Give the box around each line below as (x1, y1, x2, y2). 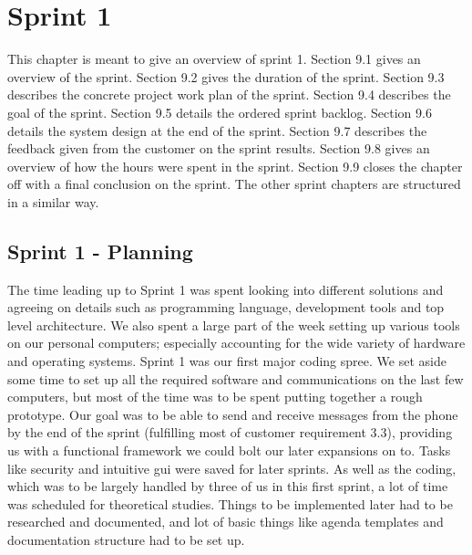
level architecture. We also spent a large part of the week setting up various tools (7, 315, 460, 334)
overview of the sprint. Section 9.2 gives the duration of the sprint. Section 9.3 (7, 67, 445, 86)
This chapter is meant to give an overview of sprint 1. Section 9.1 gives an (7, 49, 421, 68)
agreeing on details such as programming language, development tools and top (7, 298, 445, 317)
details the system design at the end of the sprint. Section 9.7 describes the (7, 120, 427, 140)
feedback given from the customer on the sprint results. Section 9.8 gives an (7, 139, 430, 158)
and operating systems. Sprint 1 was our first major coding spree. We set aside (7, 351, 446, 371)
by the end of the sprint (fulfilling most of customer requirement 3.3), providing (7, 423, 453, 442)
